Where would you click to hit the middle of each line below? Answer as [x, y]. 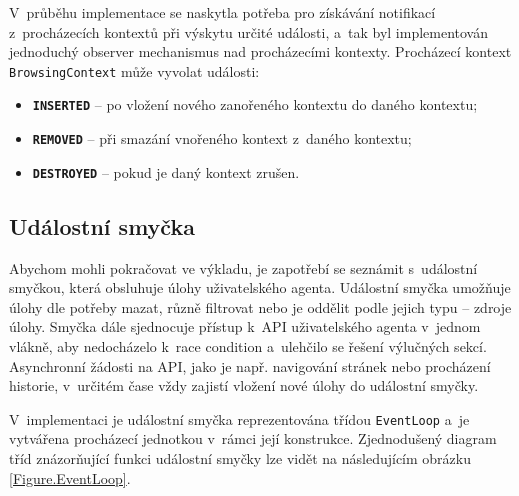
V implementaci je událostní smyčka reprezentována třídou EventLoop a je [239, 418]
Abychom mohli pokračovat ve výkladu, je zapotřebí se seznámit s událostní [243, 267]
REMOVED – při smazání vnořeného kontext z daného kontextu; [222, 138]
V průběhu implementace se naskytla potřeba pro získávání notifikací [222, 12]
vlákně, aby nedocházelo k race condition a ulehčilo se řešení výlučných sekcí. [248, 345]
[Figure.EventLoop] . [70, 477]
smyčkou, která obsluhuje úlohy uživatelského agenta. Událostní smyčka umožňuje [260, 287]
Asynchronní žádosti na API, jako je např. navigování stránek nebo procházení [250, 365]
